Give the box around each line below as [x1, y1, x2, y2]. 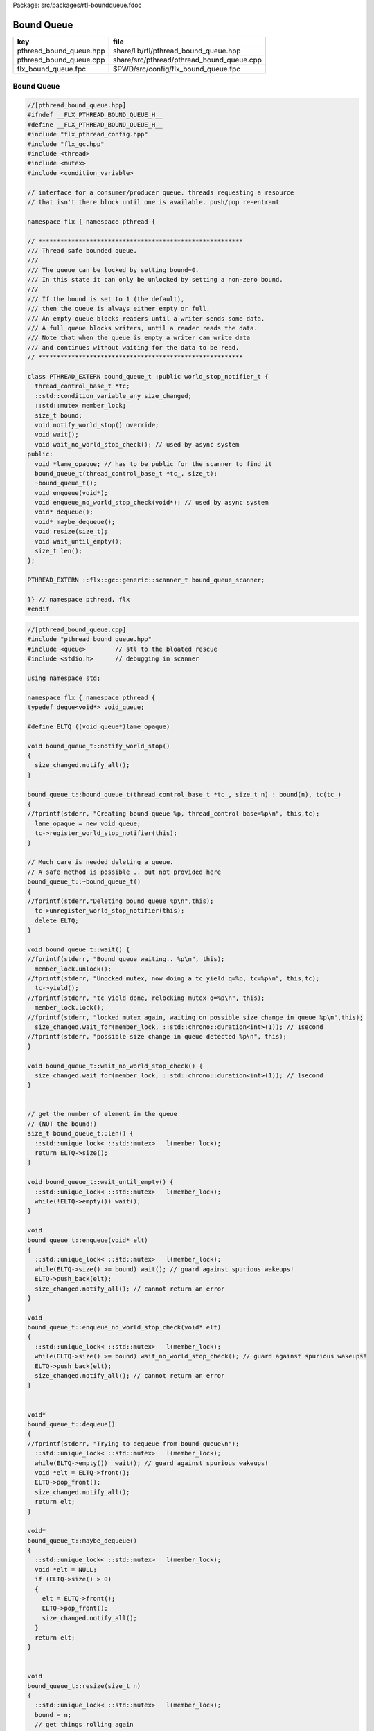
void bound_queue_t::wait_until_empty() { [27, 1178, 174, 1186]
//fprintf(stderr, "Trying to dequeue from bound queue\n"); [27, 1439, 240, 1447]
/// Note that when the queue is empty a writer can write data [27, 334, 251, 342]
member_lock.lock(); [35, 1004, 105, 1012]
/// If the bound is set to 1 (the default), [27, 295, 185, 303]
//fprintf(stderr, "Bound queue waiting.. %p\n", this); [27, 956, 225, 963]
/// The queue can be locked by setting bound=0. [27, 266, 199, 273]
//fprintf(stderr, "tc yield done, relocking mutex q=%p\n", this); [27, 994, 265, 1002]
